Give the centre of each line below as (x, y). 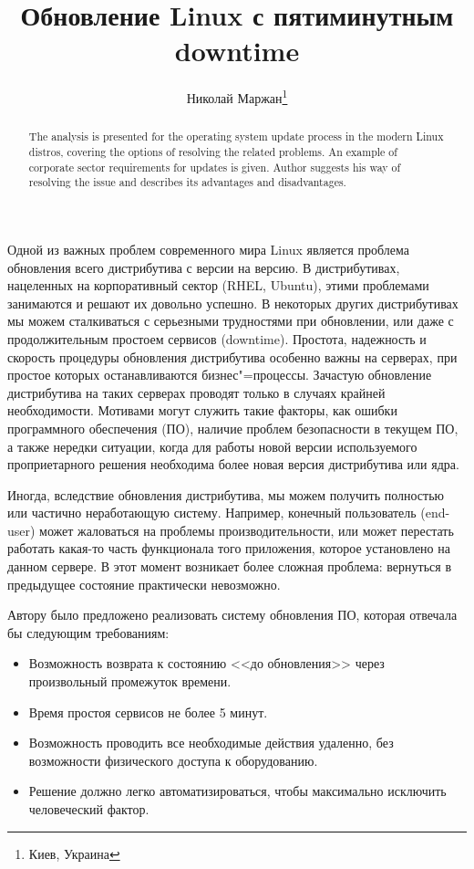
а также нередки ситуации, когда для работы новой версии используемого (212, 446)
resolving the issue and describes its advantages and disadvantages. (187, 182)
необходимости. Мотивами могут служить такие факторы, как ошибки (202, 410)
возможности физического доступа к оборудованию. (173, 760)
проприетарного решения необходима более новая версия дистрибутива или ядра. (233, 464)
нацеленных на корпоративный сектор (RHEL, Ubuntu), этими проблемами (218, 285)
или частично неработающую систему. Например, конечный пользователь (212, 513)
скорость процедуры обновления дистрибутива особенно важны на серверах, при (232, 356)
